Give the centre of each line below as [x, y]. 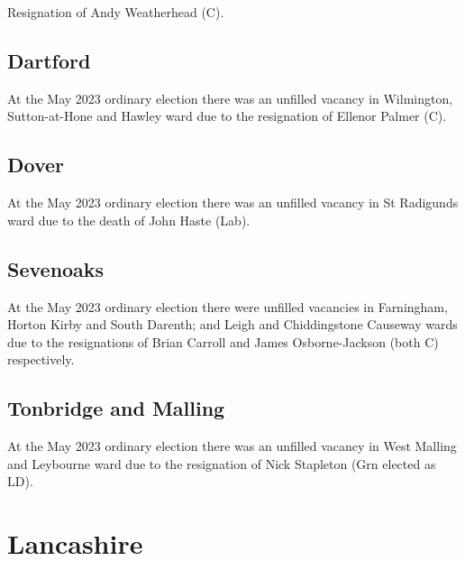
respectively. [41, 359]
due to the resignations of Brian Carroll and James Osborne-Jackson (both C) [223, 341]
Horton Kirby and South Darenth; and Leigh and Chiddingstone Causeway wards [232, 324]
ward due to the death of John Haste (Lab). [129, 220]
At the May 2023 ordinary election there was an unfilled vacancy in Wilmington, [230, 98]
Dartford [49, 60]
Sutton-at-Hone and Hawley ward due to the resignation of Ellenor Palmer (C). [227, 116]
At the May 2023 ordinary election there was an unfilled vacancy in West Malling [232, 446]
